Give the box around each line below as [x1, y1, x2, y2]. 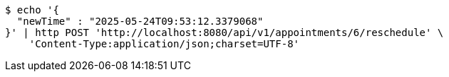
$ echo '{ [5, 4, 59, 16]
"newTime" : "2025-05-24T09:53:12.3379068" [16, 16, 264, 27]
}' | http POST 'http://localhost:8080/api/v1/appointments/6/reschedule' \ [5, 27, 444, 38]
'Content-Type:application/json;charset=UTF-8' [29, 38, 300, 49]
